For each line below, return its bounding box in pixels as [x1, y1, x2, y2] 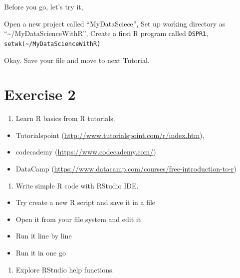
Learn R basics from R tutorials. [15, 113, 115, 123]
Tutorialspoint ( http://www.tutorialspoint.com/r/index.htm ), [15, 129, 205, 140]
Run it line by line [15, 230, 72, 241]
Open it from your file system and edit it [15, 213, 141, 224]
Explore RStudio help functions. [15, 264, 114, 274]
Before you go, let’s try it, [4, 1, 83, 11]
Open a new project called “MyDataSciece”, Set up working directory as [4, 18, 226, 28]
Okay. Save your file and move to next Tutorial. [4, 54, 150, 65]
